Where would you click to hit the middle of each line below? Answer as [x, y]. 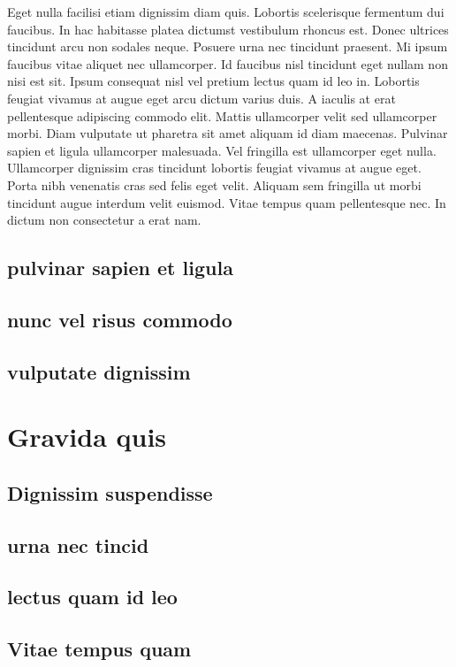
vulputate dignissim [99, 371]
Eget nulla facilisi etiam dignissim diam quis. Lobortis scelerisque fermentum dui [226, 11]
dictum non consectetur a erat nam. [104, 220]
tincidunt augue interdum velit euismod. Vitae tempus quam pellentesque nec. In [227, 202]
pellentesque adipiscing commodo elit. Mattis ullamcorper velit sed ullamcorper [222, 115]
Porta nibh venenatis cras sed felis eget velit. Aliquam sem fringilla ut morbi [214, 184]
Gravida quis [87, 437]
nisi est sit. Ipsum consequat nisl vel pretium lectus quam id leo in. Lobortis [213, 81]
